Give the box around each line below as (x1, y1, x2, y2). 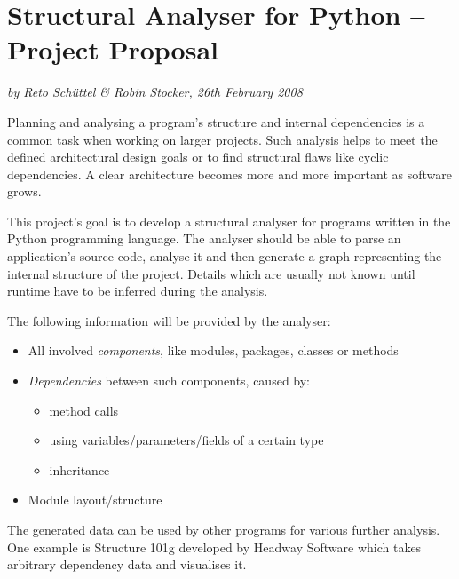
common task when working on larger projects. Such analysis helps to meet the (7, 130, 438, 148)
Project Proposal (7, 31, 218, 67)
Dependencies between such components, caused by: (28, 371, 311, 390)
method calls (49, 401, 119, 419)
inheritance (49, 460, 110, 479)
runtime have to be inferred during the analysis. (7, 282, 268, 300)
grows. (7, 182, 42, 201)
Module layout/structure (28, 490, 162, 509)
